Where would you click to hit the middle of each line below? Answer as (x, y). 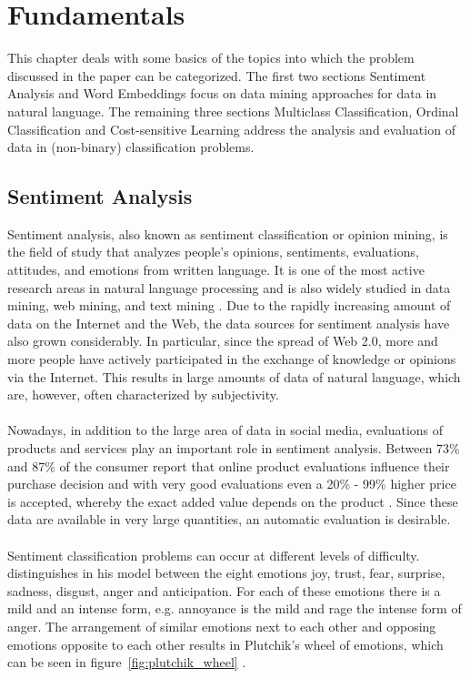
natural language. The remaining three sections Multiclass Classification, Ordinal (233, 111)
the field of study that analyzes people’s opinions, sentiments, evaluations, (213, 252)
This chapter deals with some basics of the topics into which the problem (211, 58)
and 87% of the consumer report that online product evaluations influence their (229, 465)
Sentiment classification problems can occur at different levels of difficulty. (214, 555)
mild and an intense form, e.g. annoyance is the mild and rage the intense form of (235, 608)
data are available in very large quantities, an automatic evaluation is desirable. (229, 519)
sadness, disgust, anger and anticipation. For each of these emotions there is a (224, 590)
